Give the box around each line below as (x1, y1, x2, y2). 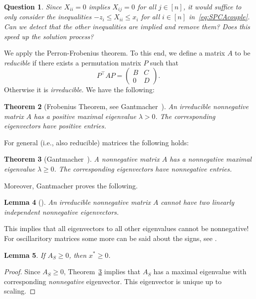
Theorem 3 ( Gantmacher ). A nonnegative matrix (4, 154, 160, 164)
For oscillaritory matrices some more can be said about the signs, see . (4, 233, 217, 243)
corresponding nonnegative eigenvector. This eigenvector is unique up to (4, 276, 222, 286)
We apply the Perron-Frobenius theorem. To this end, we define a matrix (4, 48, 225, 58)
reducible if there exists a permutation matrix (4, 57, 141, 67)
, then (69, 249, 86, 260)
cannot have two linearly (161, 197, 234, 207)
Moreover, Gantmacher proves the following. (4, 180, 138, 190)
